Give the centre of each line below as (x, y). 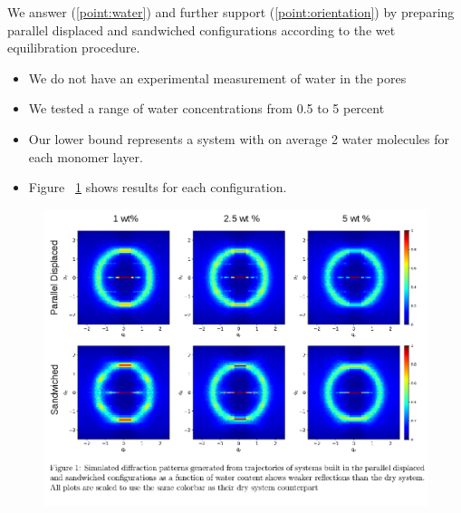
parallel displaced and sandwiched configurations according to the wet (202, 29)
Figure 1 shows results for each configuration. (158, 187)
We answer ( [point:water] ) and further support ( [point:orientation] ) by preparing (231, 12)
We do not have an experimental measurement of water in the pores (217, 77)
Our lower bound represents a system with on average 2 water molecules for (239, 138)
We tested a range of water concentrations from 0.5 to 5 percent (206, 108)
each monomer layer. (86, 156)
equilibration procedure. (74, 48)
